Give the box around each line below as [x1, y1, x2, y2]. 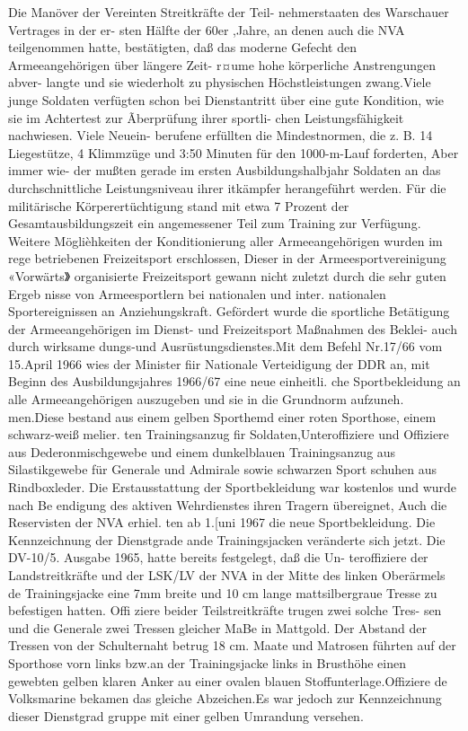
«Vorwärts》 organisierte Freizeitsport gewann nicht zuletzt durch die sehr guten [8, 266, 446, 285]
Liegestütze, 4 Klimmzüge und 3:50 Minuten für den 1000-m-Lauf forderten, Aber [8, 143, 459, 162]
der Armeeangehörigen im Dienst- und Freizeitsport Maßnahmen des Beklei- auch [8, 319, 457, 338]
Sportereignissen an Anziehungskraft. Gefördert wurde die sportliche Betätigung [8, 302, 450, 321]
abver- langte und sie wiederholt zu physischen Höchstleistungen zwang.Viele [8, 73, 431, 92]
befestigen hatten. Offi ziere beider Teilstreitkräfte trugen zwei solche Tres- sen [8, 601, 442, 620]
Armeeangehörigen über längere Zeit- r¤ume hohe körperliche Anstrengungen [8, 55, 437, 74]
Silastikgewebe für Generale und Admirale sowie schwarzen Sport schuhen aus [8, 460, 437, 479]
